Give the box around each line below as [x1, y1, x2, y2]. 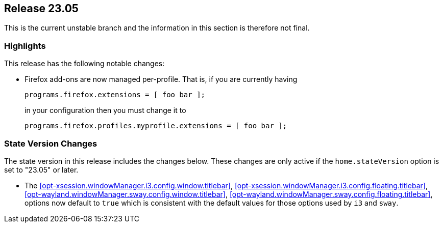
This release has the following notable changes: [4, 59, 165, 68]
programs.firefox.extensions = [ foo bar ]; [24, 91, 206, 99]
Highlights [4, 40, 46, 51]
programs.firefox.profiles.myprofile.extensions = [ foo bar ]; [24, 122, 287, 130]
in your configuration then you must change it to [24, 106, 186, 115]
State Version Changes [4, 138, 97, 149]
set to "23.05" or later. [4, 165, 79, 174]
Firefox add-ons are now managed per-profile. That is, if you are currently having [24, 75, 298, 84]
